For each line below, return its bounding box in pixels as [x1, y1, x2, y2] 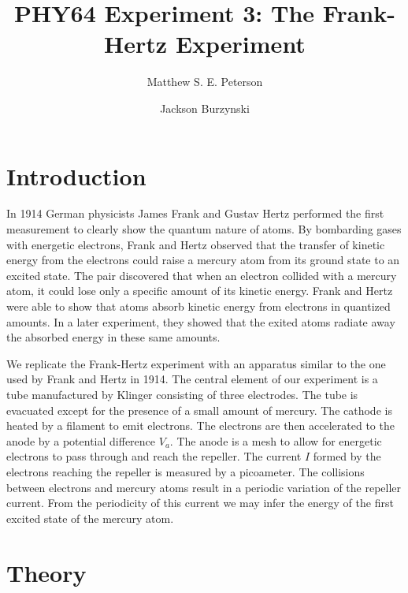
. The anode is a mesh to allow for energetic [169, 432, 382, 449]
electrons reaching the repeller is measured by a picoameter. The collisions [6, 463, 365, 479]
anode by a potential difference [6, 432, 156, 449]
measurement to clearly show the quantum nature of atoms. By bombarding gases [6, 221, 402, 237]
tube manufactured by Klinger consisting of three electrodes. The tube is [6, 386, 358, 402]
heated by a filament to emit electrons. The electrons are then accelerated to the [6, 417, 395, 434]
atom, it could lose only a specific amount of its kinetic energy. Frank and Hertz [6, 282, 393, 299]
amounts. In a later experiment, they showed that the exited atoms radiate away [6, 313, 395, 330]
